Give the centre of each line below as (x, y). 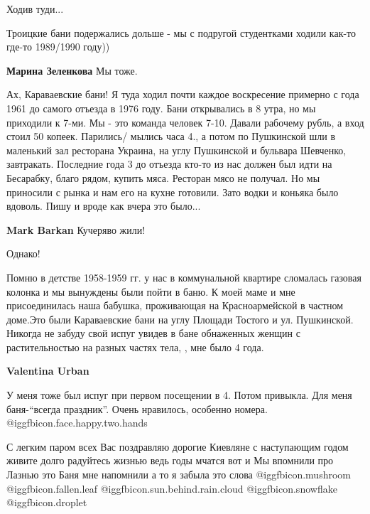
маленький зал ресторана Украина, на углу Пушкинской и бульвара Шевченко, (176, 150)
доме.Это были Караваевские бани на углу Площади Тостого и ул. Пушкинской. (180, 319)
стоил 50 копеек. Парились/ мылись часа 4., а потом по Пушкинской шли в (171, 136)
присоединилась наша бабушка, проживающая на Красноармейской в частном (175, 305)
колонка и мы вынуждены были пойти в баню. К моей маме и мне (151, 291)
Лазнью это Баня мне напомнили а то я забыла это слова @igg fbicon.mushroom (179, 475)
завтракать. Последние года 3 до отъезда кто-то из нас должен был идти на (169, 164)
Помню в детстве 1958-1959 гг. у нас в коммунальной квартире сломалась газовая (184, 277)
